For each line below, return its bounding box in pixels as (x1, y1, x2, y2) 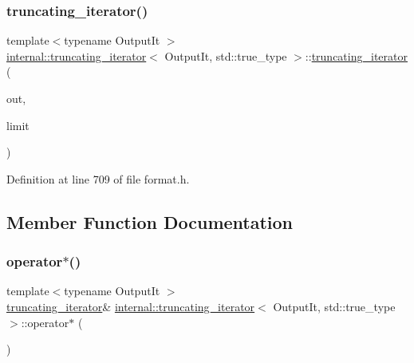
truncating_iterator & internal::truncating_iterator (6, 298, 255, 314)
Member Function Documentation (6, 209, 294, 234)
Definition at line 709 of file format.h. (6, 170, 190, 187)
